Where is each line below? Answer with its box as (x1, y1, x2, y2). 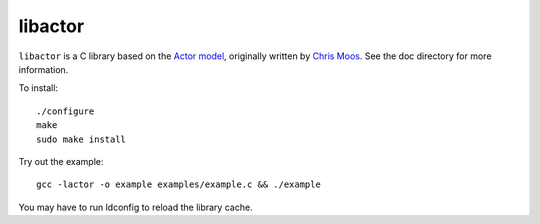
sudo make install (36, 133, 127, 145)
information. (18, 63, 69, 75)
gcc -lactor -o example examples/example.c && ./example (36, 179, 322, 190)
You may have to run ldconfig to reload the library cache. (18, 201, 254, 213)
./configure (36, 105, 95, 117)
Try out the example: (18, 155, 104, 167)
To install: (18, 82, 59, 94)
